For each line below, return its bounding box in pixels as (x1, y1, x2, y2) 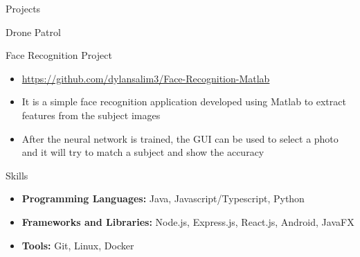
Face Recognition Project (6, 48, 112, 62)
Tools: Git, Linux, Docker (21, 238, 134, 252)
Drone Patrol (6, 24, 61, 39)
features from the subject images (21, 107, 161, 122)
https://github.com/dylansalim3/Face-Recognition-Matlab (21, 71, 270, 85)
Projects (6, 1, 41, 15)
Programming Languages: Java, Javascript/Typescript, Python (21, 191, 305, 206)
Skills (6, 168, 28, 182)
